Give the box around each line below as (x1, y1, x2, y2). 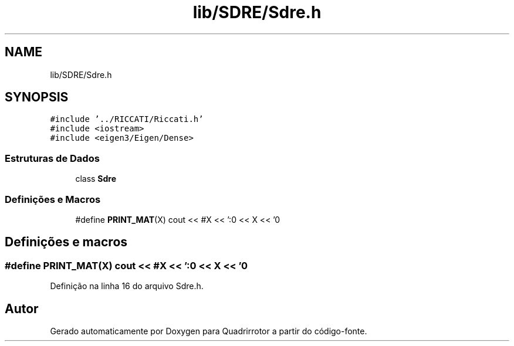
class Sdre (75, 174, 117, 184)
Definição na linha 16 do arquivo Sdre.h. (50, 281, 204, 291)
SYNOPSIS (5, 90, 69, 105)
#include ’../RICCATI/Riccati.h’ (50, 114, 204, 124)
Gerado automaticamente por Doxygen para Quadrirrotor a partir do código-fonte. (50, 326, 367, 336)
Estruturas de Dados (5, 152, 100, 164)
